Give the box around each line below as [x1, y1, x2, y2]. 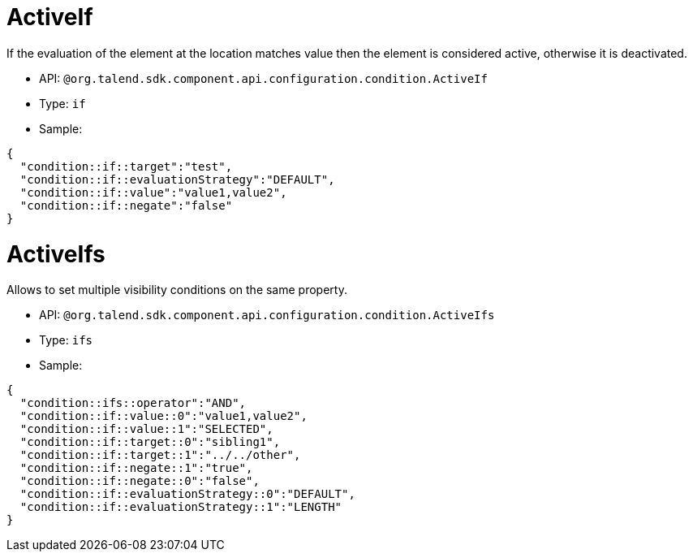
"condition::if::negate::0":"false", [19, 474, 260, 488]
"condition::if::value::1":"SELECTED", [19, 422, 273, 436]
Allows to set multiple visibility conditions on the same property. [6, 283, 347, 297]
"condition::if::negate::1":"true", [19, 461, 253, 475]
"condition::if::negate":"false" [19, 198, 233, 212]
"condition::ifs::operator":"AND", [19, 396, 247, 410]
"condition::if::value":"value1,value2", [19, 185, 287, 199]
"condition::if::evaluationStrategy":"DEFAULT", [19, 172, 335, 186]
